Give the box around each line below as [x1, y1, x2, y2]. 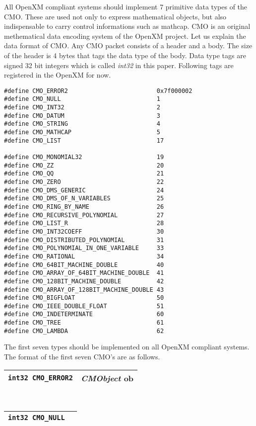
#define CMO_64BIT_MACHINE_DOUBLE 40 [4, 261, 164, 268]
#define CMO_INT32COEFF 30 [4, 228, 164, 235]
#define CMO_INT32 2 [4, 104, 160, 111]
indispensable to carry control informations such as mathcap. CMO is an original [4, 21, 251, 31]
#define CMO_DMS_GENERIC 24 [4, 186, 164, 194]
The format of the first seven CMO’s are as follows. [4, 351, 160, 362]
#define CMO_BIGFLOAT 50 [4, 294, 164, 302]
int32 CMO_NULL [8, 414, 65, 422]
